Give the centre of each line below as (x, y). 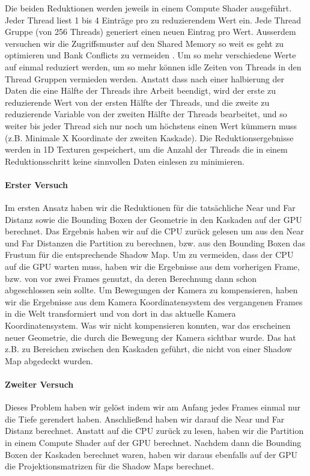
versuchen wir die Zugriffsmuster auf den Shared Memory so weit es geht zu (144, 43)
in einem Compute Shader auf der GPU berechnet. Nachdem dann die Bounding (153, 442)
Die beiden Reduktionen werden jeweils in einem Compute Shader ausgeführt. (148, 8)
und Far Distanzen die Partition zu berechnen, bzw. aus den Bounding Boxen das (155, 243)
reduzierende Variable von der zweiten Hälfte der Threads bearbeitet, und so (146, 114)
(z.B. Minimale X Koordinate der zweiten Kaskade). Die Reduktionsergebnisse (149, 137)
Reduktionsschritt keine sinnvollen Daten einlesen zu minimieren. (125, 161)
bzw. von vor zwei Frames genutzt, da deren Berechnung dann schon (131, 278)
